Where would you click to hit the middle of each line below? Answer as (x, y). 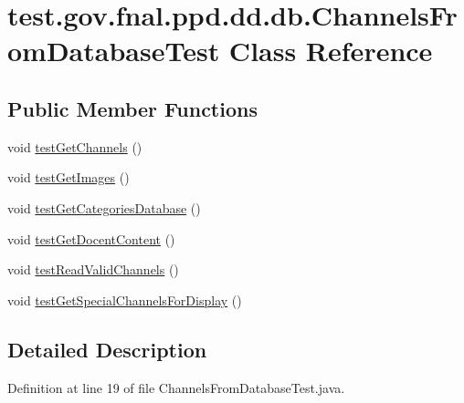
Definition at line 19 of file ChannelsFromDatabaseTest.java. (176, 387)
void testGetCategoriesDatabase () (104, 207)
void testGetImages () (69, 177)
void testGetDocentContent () (91, 238)
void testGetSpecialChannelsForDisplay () (125, 300)
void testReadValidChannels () (93, 269)
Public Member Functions (132, 108)
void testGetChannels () (75, 146)
